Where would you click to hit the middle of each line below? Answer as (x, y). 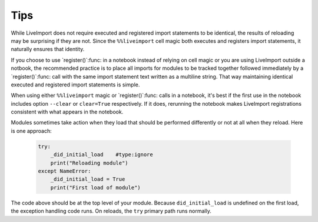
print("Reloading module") (90, 163)
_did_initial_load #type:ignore (102, 155)
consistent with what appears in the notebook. (67, 112)
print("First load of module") (95, 187)
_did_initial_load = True (88, 179)
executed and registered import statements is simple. (75, 85)
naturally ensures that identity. (48, 49)
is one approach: (32, 131)
